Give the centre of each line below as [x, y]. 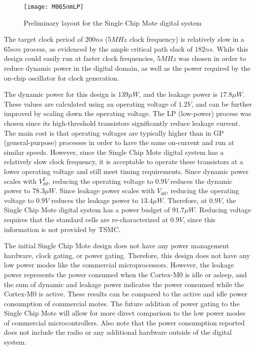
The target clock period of [44, 39]
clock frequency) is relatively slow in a [187, 39]
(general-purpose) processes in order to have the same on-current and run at [119, 142]
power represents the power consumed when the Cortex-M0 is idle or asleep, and [126, 274]
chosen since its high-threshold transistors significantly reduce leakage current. [122, 123]
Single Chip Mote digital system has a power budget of [87, 210]
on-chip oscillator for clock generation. [62, 77]
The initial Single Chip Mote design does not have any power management [117, 246]
